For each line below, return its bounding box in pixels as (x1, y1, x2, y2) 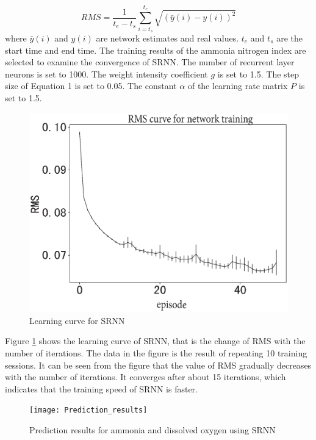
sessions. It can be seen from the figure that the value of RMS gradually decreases (5, 358, 312, 371)
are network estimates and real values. (96, 31, 239, 44)
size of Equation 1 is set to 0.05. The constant (5, 79, 177, 92)
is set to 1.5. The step (217, 67, 300, 80)
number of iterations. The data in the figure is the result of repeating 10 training (5, 346, 307, 359)
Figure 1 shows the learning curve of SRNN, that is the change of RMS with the (5, 334, 306, 347)
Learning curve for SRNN (29, 314, 125, 326)
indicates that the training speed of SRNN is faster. (5, 382, 198, 395)
